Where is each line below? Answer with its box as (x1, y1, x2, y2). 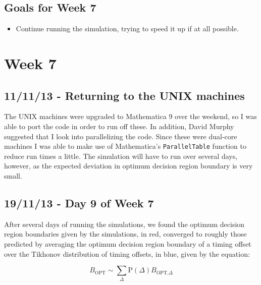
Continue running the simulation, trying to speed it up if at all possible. (16, 23, 239, 34)
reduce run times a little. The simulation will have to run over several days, (4, 150, 238, 161)
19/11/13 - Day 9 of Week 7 (4, 195, 154, 210)
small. (4, 170, 22, 181)
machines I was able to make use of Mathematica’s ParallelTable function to (4, 141, 246, 151)
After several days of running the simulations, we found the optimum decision (4, 218, 245, 229)
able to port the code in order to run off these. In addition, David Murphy (4, 121, 234, 131)
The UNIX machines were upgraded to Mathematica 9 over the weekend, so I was (4, 111, 257, 122)
